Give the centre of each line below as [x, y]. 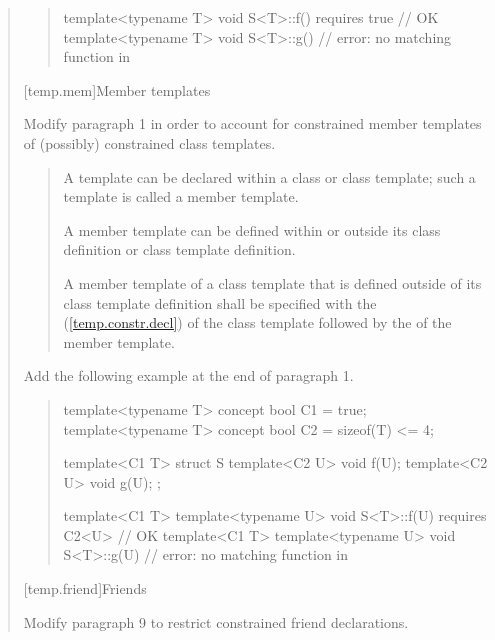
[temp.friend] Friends [85, 588]
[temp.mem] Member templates [117, 89]
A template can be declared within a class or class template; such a [269, 176]
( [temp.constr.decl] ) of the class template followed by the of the [257, 322]
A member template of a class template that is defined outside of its [272, 282]
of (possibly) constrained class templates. [149, 142]
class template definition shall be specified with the [220, 302]
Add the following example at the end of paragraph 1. [188, 375]
